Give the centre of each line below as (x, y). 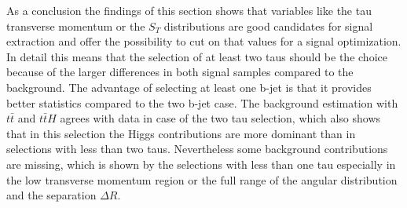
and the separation (51, 195)
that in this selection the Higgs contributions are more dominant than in (181, 133)
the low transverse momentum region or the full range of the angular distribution (202, 179)
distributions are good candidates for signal (268, 26)
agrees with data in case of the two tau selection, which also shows (220, 118)
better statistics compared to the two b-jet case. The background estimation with (202, 102)
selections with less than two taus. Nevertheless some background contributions (197, 149)
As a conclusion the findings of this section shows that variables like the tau (189, 10)
